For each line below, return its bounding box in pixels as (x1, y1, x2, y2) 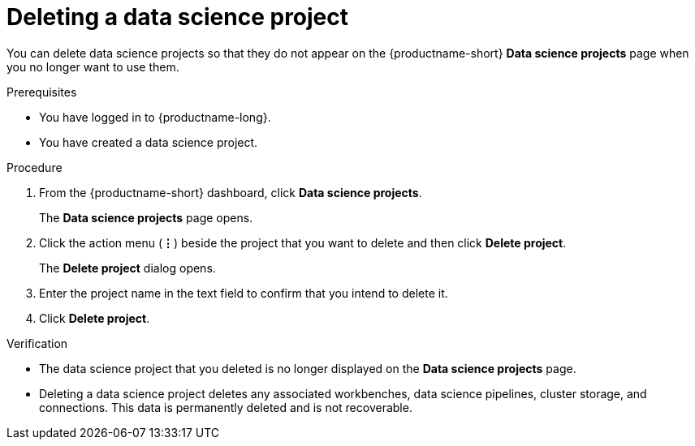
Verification (6, 336, 68, 350)
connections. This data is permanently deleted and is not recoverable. (39, 400, 412, 414)
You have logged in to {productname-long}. (39, 109, 271, 124)
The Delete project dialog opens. (39, 260, 216, 275)
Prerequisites (6, 84, 77, 99)
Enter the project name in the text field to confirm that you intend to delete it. (39, 285, 448, 300)
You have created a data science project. (39, 135, 258, 149)
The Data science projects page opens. (39, 210, 253, 225)
